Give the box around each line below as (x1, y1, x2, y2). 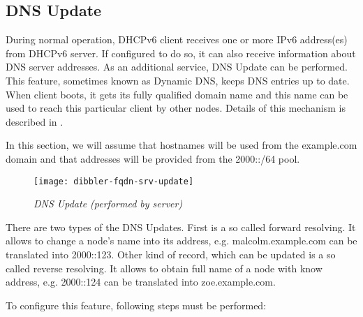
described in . (6, 114, 64, 128)
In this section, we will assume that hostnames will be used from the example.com (6, 138, 357, 152)
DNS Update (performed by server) (34, 196, 183, 211)
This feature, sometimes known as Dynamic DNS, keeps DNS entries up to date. (6, 73, 350, 87)
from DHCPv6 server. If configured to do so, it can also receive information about (6, 45, 356, 60)
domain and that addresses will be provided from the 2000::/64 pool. (6, 151, 300, 165)
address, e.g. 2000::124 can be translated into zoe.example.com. (6, 274, 276, 289)
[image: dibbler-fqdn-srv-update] (34, 176, 194, 186)
